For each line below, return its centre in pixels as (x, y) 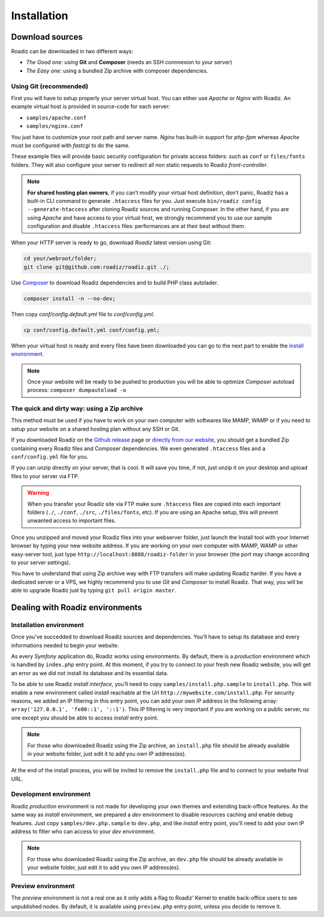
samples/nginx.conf (55, 126)
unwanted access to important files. (72, 521)
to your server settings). (41, 562)
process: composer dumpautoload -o (77, 390)
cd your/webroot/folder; (60, 259)
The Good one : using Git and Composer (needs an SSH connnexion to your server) (129, 62)
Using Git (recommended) (50, 86)
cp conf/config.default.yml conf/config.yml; (92, 330)
